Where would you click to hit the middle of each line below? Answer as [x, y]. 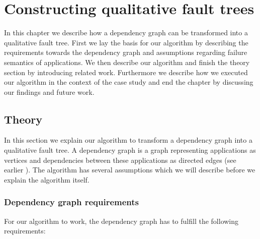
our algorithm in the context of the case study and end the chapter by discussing [129, 82]
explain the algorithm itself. [47, 179]
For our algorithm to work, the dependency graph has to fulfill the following [121, 221]
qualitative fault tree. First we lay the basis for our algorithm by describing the [126, 42]
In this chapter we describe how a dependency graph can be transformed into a [126, 33]
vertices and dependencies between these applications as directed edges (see [120, 160]
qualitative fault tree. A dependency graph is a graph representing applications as [130, 150]
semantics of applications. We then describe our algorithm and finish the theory [127, 62]
